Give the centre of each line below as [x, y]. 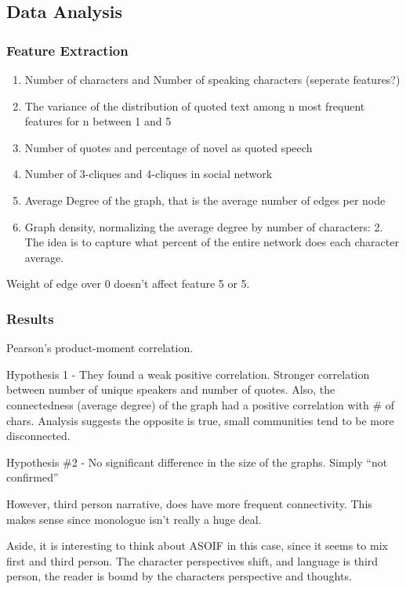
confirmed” [33, 477]
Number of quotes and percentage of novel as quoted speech [169, 147]
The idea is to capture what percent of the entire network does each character [212, 242]
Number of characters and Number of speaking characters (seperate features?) [212, 79]
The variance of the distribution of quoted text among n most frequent [195, 105]
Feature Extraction [67, 50]
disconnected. [38, 436]
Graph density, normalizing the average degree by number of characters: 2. [204, 226]
